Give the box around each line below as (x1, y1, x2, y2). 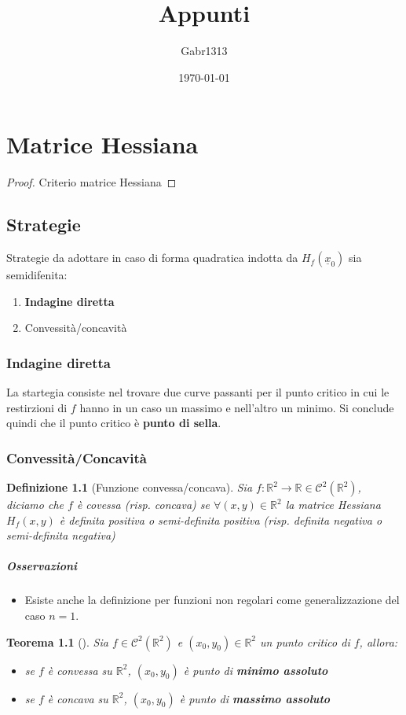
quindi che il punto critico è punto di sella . (6, 415, 221, 431)
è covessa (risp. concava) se (76, 496, 210, 513)
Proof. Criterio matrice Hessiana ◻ (6, 174, 177, 190)
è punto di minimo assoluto (183, 662, 328, 678)
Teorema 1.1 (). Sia (6, 633, 108, 650)
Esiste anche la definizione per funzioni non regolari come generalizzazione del (24, 592, 400, 608)
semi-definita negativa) (6, 527, 115, 544)
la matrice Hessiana (285, 496, 381, 513)
